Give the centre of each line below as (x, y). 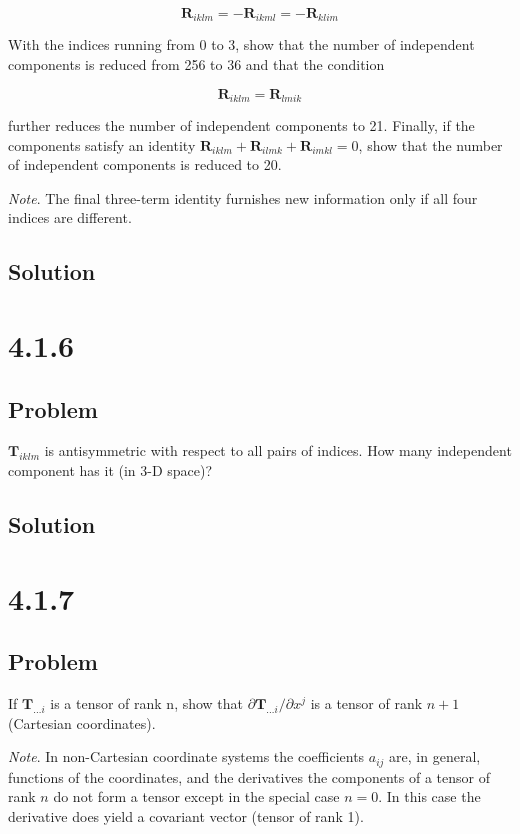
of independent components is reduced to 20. (145, 164)
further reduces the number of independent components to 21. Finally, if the (241, 125)
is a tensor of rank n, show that (147, 702)
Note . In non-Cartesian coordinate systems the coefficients (186, 756)
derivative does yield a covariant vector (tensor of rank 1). (186, 815)
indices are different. (70, 217)
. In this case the (429, 796)
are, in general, (435, 756)
